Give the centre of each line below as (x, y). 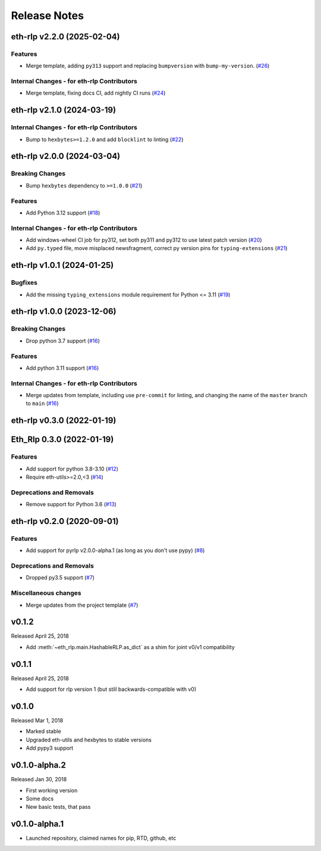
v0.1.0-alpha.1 (37, 824)
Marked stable (44, 731)
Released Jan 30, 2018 (39, 780)
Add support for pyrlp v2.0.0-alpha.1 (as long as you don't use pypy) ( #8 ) (115, 550)
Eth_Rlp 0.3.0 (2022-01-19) (62, 440)
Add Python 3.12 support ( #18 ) (63, 213)
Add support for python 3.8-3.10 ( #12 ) (72, 469)
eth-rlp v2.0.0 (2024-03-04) (66, 156)
